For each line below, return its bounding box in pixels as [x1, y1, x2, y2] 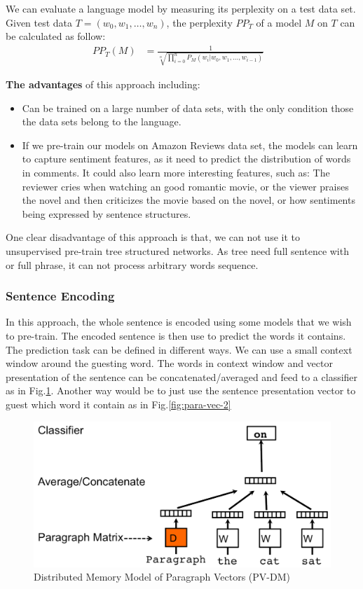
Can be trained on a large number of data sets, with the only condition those [22, 100, 354, 115]
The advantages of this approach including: [6, 77, 200, 92]
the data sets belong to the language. [22, 114, 181, 129]
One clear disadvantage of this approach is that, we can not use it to [6, 230, 300, 244]
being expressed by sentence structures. [22, 206, 191, 221]
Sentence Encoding [6, 287, 115, 305]
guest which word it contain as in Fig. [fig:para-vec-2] [6, 396, 231, 411]
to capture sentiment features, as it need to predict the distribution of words [22, 151, 351, 166]
